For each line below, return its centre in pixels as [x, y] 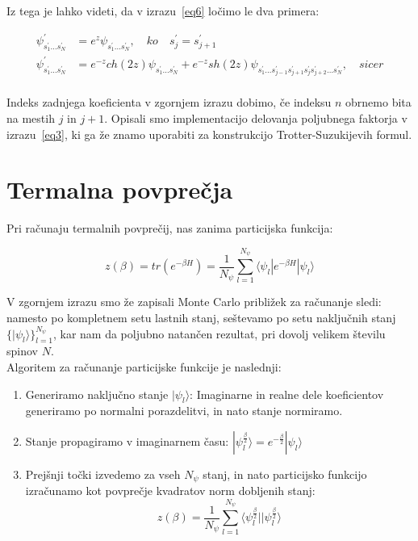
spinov [22, 351]
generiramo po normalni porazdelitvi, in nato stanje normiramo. [184, 411]
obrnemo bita [378, 102]
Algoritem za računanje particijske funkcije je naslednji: [144, 366]
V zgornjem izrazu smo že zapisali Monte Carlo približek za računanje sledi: [194, 302]
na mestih [31, 117]
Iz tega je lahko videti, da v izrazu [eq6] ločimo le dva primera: [163, 10]
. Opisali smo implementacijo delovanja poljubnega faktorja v [256, 117]
